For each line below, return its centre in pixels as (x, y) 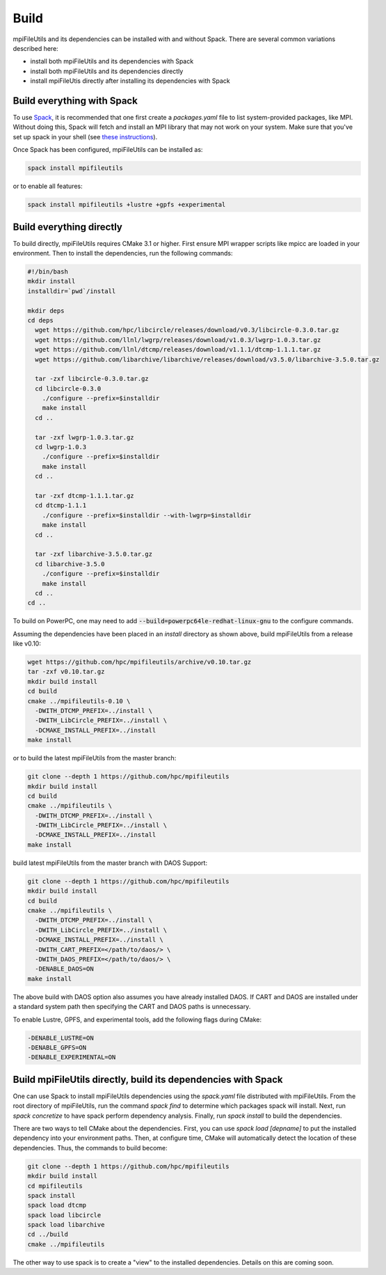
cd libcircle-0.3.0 (68, 389)
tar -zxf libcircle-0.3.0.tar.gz (92, 379)
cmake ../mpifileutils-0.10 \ (79, 701)
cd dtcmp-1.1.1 (61, 506)
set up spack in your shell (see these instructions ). (85, 136)
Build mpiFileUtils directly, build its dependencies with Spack (148, 1079)
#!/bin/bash (48, 272)
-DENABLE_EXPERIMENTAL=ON (72, 1057)
